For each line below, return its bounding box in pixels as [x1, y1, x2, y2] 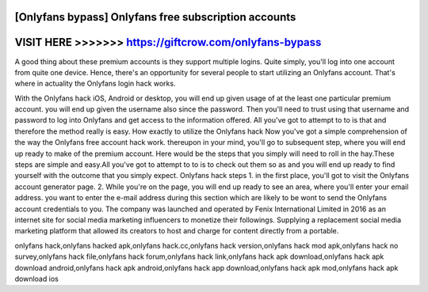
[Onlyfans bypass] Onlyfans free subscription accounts [14, 10, 296, 24]
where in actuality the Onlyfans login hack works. [14, 79, 176, 89]
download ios [14, 274, 59, 283]
